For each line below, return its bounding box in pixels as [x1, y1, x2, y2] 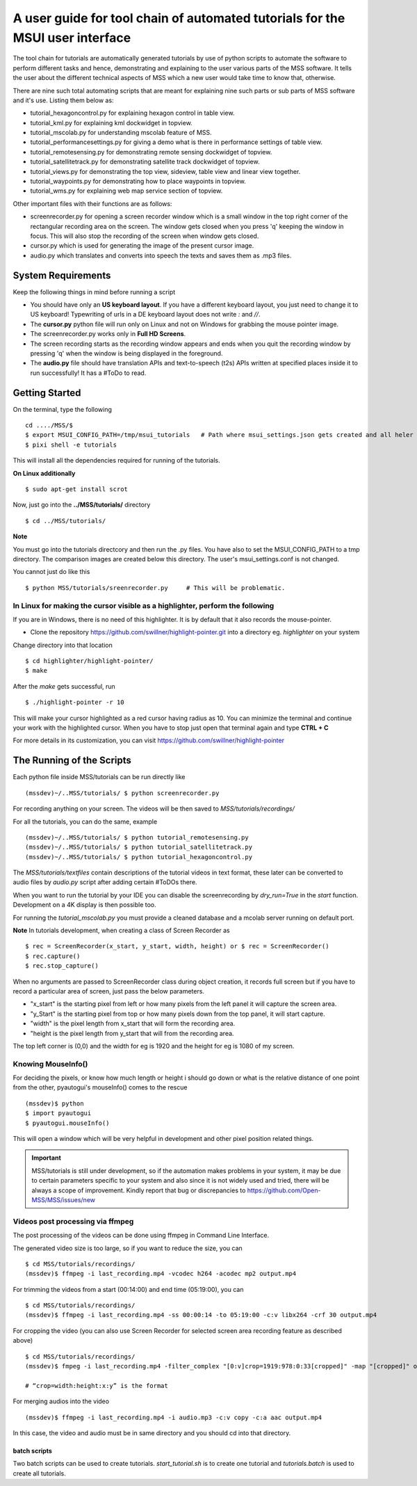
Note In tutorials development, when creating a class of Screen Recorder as [13, 926, 230, 935]
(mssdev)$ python [25, 1099, 84, 1108]
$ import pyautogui [25, 1110, 92, 1117]
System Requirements [13, 269, 111, 281]
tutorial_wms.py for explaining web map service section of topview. [30, 186, 223, 195]
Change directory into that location [13, 641, 113, 649]
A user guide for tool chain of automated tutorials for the [13, 10, 345, 26]
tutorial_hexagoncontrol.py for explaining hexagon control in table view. [30, 109, 235, 118]
